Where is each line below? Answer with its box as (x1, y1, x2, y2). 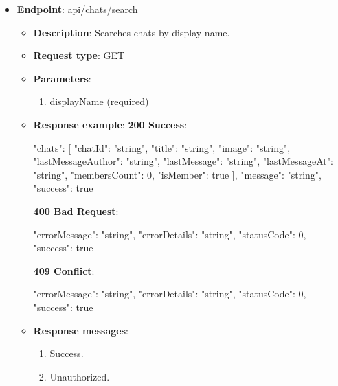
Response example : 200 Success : (33, 117, 188, 131)
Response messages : (33, 323, 128, 337)
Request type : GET (33, 48, 125, 63)
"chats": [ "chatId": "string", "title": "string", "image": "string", (33, 140, 291, 155)
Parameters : (33, 71, 91, 85)
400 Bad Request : (33, 203, 119, 218)
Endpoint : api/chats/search (16, 2, 138, 16)
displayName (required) (49, 94, 149, 109)
